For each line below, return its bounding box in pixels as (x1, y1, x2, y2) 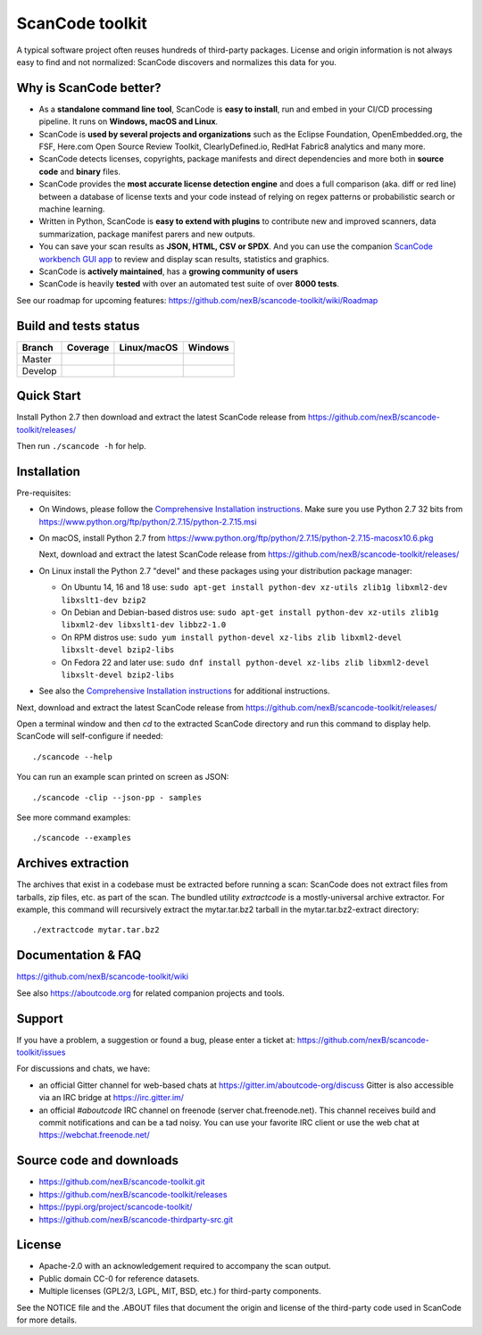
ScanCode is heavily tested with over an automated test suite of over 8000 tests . (38, 278, 339, 289)
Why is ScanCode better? (16, 80, 162, 95)
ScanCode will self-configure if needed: (16, 731, 163, 742)
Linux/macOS (119, 341, 179, 353)
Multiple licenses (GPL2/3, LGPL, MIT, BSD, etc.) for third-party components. (38, 1286, 321, 1297)
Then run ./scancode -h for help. (16, 440, 146, 451)
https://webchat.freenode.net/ (38, 1130, 151, 1140)
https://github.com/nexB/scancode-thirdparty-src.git (38, 1214, 234, 1224)
